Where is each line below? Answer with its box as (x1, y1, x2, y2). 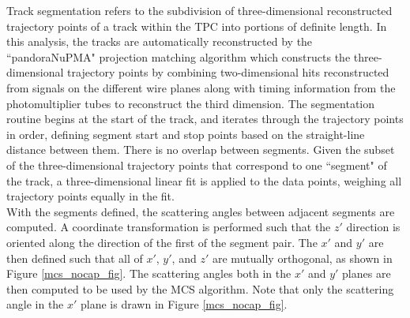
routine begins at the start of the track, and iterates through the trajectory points (6, 110, 404, 127)
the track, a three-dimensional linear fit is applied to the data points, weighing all (6, 172, 402, 189)
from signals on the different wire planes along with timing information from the (6, 79, 396, 95)
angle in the (6, 296, 64, 312)
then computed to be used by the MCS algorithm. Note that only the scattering (6, 280, 394, 297)
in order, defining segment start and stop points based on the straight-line (6, 125, 365, 142)
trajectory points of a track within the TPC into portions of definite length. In (6, 17, 387, 34)
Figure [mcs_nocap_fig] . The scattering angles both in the (6, 265, 292, 282)
